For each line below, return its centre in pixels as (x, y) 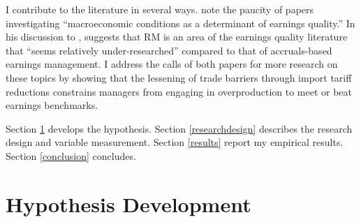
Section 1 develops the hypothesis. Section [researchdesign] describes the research (179, 128)
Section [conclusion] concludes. (71, 155)
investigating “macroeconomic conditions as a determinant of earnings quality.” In (180, 23)
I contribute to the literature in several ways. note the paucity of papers (160, 9)
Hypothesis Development (128, 203)
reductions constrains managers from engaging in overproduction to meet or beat (179, 91)
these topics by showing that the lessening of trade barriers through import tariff (179, 77)
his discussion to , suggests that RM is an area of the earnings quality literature (177, 37)
